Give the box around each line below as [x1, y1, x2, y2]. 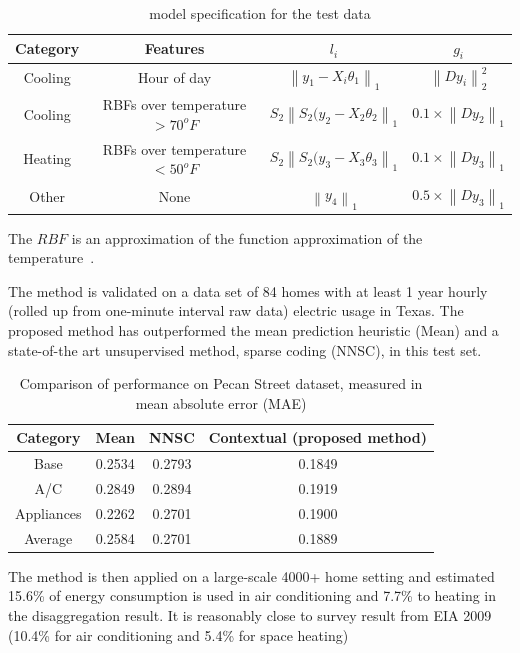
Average [24, 527, 73, 548]
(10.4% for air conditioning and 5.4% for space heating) [8, 624, 349, 645]
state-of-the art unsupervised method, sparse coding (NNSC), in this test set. [8, 339, 482, 360]
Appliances [15, 502, 82, 523]
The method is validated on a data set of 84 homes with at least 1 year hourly [8, 280, 488, 301]
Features [144, 38, 205, 59]
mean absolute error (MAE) [135, 392, 307, 413]
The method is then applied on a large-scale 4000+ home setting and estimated [8, 565, 495, 586]
